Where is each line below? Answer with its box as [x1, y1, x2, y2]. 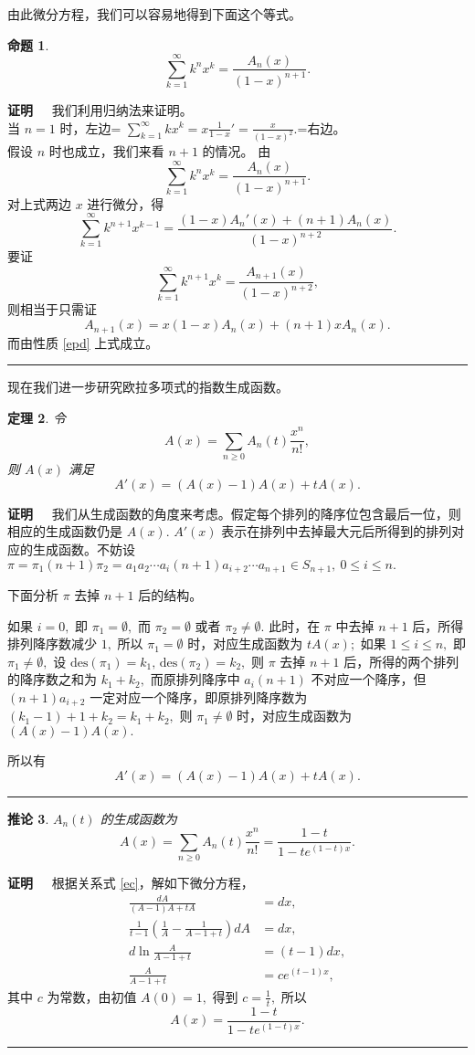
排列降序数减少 [7, 634, 97, 653]
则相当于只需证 [7, 300, 97, 319]
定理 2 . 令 [7, 407, 66, 427]
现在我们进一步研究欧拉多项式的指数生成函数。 [7, 377, 289, 396]
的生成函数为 [100, 808, 177, 828]
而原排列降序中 [150, 670, 240, 689]
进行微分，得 [87, 194, 164, 213]
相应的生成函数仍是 [7, 522, 122, 541]
